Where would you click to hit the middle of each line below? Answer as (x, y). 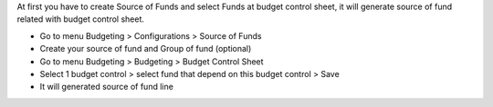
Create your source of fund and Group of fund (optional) (146, 49)
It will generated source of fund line (106, 87)
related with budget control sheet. (81, 19)
